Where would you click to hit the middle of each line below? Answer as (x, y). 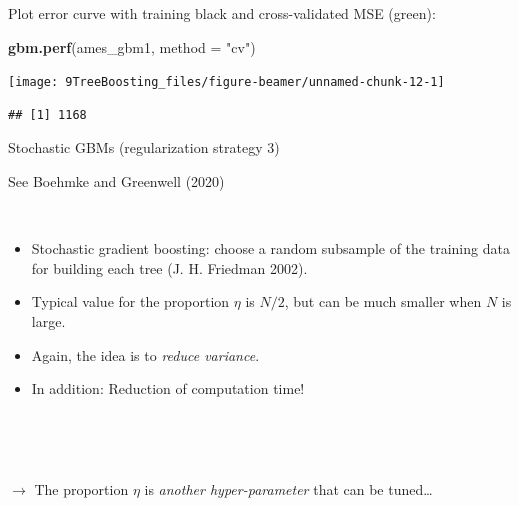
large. (48, 321)
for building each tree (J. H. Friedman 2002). (169, 267)
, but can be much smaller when (383, 301)
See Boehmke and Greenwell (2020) (116, 181)
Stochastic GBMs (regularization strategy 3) (144, 147)
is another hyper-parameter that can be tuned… (288, 488)
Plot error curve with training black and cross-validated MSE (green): (222, 13)
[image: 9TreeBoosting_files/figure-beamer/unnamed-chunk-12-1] (226, 82)
